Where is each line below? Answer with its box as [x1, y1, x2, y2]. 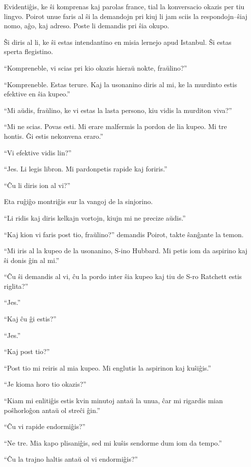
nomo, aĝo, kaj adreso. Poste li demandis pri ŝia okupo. [4, 20, 169, 31]
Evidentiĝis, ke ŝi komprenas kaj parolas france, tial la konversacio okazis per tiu [4, 1, 245, 11]
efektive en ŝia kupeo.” [4, 89, 71, 99]
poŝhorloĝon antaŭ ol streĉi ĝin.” [4, 405, 100, 415]
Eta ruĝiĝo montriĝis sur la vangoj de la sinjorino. [4, 196, 153, 206]
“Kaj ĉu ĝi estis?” [4, 314, 56, 324]
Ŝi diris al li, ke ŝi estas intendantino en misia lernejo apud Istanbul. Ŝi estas [4, 37, 232, 47]
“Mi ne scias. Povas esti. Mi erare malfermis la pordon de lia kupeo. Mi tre [4, 121, 227, 131]
